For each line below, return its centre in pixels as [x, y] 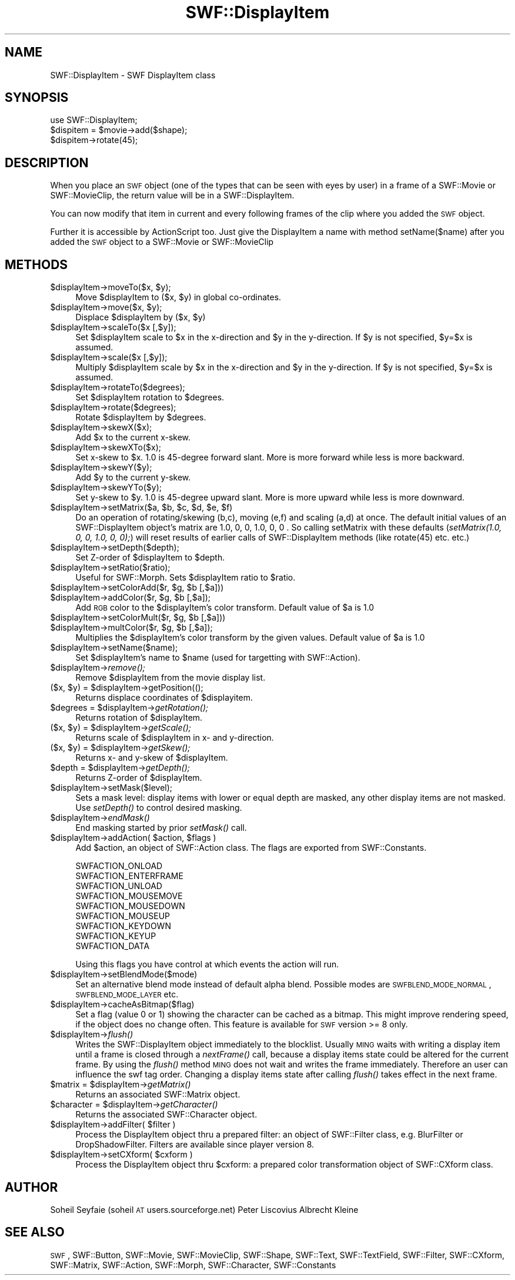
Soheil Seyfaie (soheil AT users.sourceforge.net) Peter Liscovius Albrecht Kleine [204, 1209]
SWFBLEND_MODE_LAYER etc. [127, 994]
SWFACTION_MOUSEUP [123, 916]
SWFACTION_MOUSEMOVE [129, 896]
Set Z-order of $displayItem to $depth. [150, 558]
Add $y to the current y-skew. [133, 477]
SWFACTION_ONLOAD [119, 866]
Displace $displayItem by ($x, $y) [141, 317]
